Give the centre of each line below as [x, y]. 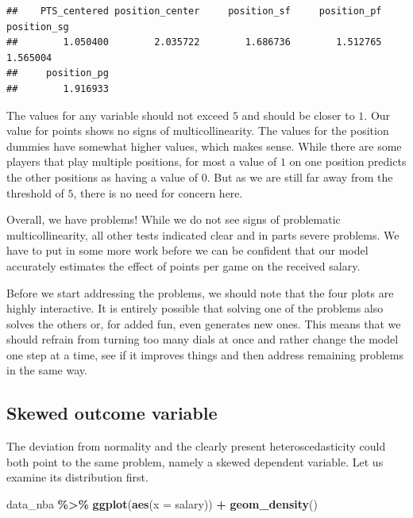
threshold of [35, 192]
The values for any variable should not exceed [118, 115]
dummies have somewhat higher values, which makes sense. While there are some [204, 146]
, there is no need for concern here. [158, 192]
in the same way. [47, 370]
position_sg [38, 27]
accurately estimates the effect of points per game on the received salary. [183, 265]
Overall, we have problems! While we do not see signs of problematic [174, 219]
